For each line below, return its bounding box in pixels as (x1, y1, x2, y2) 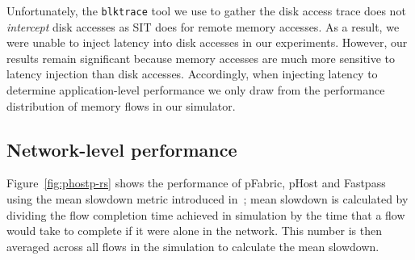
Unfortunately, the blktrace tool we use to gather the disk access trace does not (6, 2, 406, 19)
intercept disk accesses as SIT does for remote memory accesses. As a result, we (6, 18, 400, 35)
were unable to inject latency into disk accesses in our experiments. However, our (6, 34, 408, 51)
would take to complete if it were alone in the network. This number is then (6, 222, 382, 239)
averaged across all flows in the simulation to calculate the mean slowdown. (6, 237, 379, 254)
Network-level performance (6, 136, 237, 161)
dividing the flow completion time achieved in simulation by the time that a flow (6, 206, 405, 223)
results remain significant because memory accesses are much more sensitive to (6, 49, 396, 66)
